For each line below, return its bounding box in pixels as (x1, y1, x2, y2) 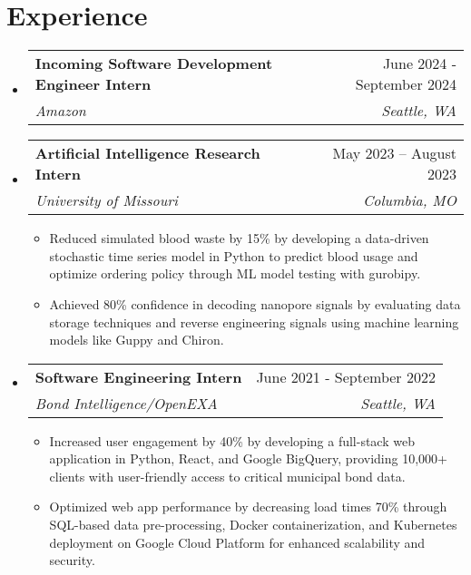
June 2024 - (382, 53, 456, 74)
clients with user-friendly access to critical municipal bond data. (49, 466, 406, 485)
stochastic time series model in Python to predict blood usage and (49, 246, 418, 265)
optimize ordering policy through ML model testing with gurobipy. (49, 264, 421, 283)
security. (49, 551, 95, 570)
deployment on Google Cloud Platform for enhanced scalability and (49, 532, 426, 551)
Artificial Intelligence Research (34, 142, 260, 164)
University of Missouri (34, 190, 178, 211)
